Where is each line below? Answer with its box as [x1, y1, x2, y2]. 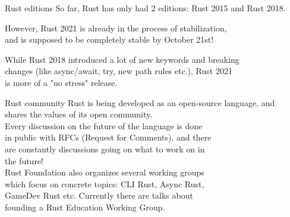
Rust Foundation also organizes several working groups [5, 166, 204, 178]
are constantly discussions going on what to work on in [5, 142, 205, 155]
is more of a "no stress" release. [5, 76, 118, 88]
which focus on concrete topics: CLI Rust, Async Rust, [5, 177, 204, 190]
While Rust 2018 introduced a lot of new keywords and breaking [5, 53, 239, 65]
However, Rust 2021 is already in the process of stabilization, [5, 21, 227, 34]
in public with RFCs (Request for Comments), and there [5, 131, 212, 143]
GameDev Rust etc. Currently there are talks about [5, 189, 193, 202]
